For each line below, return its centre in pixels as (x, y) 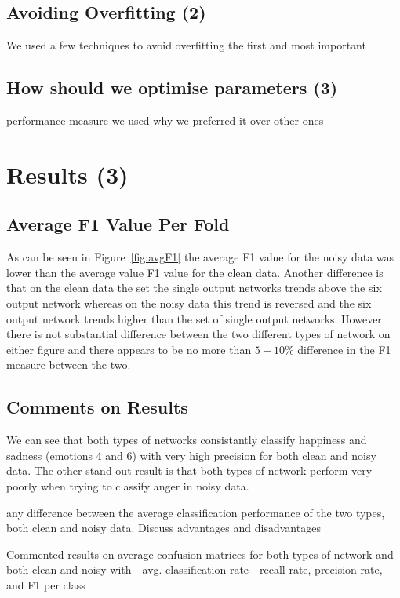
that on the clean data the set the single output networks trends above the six (194, 288)
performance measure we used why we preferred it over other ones (165, 120)
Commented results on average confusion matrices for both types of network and (200, 554)
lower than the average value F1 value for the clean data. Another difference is (195, 272)
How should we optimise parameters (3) (172, 88)
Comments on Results (97, 407)
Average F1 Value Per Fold (118, 224)
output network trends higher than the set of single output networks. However (194, 318)
